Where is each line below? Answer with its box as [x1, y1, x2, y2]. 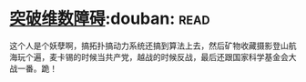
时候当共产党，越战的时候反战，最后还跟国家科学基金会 [80, 51, 289, 62]
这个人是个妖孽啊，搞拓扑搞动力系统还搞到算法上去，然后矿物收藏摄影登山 [9, 40, 289, 51]
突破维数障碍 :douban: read [9, 8, 210, 29]
